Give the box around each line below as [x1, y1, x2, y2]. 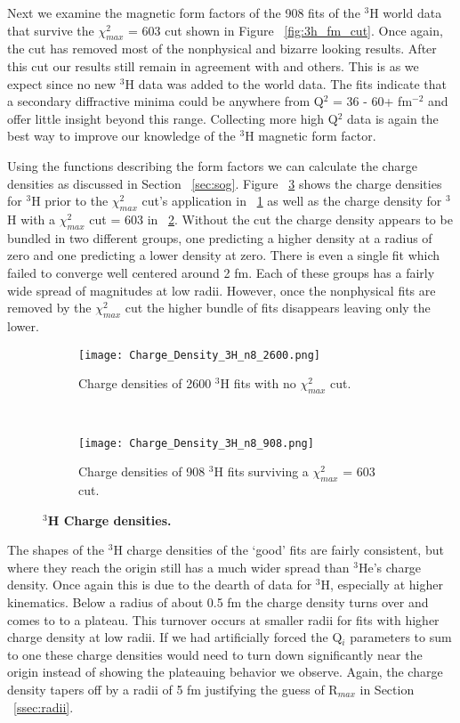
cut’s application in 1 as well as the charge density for [141, 191, 442, 210]
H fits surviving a [214, 462, 309, 481]
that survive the [7, 20, 94, 39]
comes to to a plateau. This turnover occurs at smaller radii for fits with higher [7, 610, 440, 629]
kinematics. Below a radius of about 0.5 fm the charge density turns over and [7, 592, 429, 611]
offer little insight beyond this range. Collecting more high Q [7, 109, 338, 127]
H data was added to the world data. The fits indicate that [125, 74, 447, 93]
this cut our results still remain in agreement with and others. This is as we [7, 56, 419, 75]
